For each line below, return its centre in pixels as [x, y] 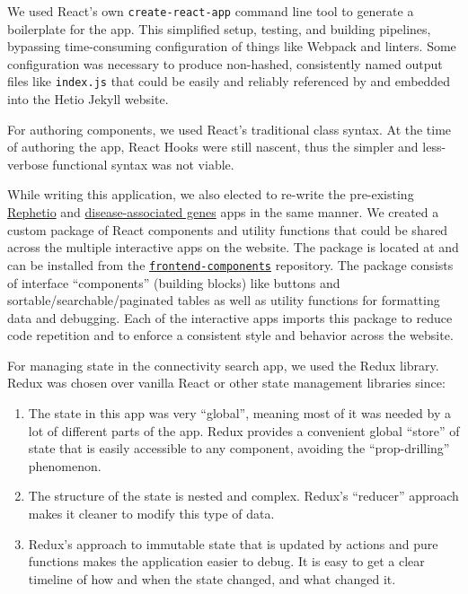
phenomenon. [65, 465]
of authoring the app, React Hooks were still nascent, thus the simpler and [213, 147]
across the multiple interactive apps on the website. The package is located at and [233, 247]
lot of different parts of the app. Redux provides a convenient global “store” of [244, 430]
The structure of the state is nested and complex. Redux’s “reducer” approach [243, 496]
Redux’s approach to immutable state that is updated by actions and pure [233, 543]
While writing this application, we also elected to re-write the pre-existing [211, 194]
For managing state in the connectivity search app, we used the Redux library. [223, 365]
